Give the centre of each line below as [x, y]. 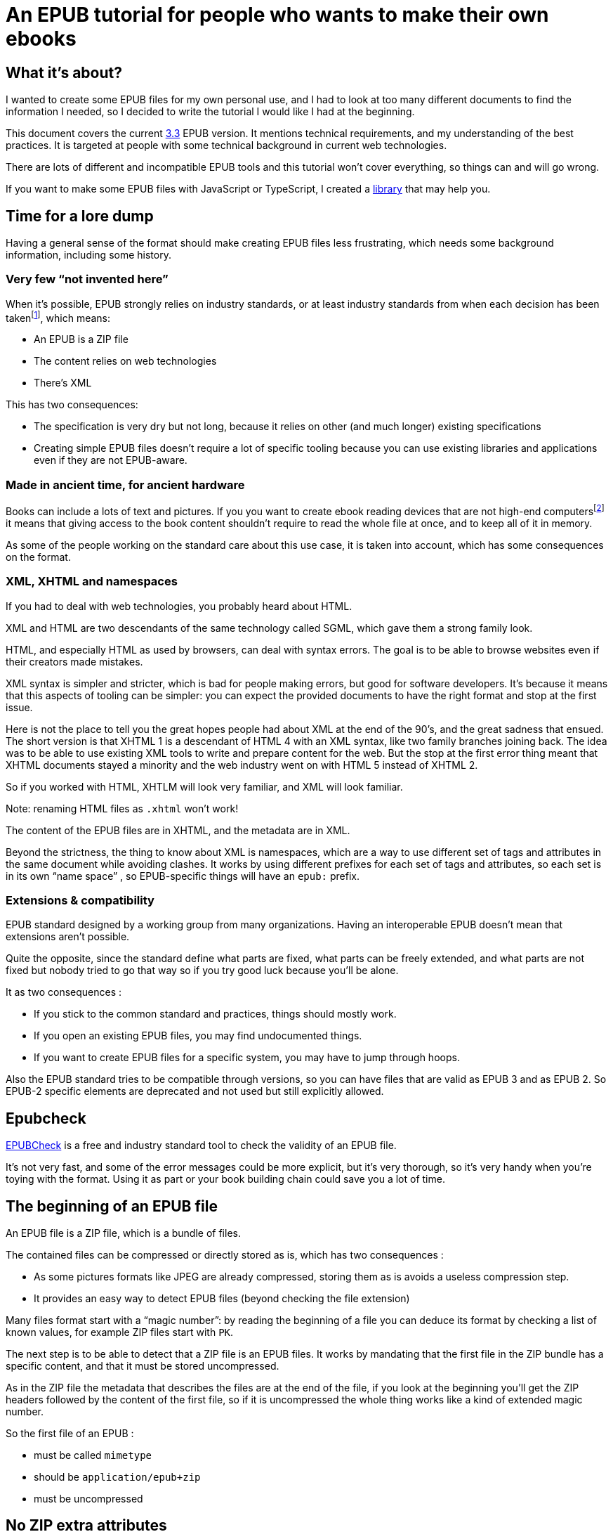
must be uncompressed [88, 1499]
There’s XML [63, 383]
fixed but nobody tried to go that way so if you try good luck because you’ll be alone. [202, 971]
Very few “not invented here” [87, 279]
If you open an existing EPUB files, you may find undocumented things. [198, 1036]
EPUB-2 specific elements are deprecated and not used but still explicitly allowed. [195, 1091]
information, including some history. [88, 255]
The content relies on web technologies [125, 361]
